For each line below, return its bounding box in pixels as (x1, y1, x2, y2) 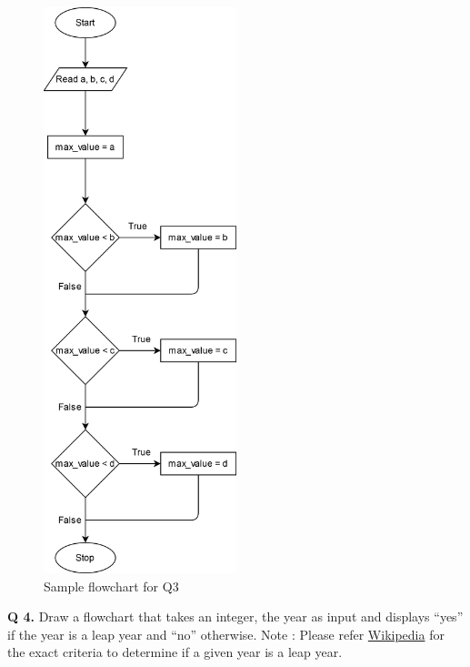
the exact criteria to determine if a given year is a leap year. (7, 642, 343, 662)
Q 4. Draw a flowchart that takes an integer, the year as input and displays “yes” (7, 607, 464, 626)
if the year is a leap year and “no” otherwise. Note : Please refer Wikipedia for (7, 624, 445, 643)
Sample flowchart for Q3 (44, 576, 179, 595)
